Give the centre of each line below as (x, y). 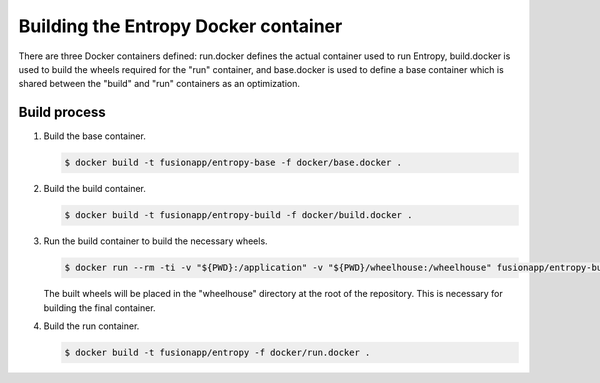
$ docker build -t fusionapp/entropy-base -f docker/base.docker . (233, 163)
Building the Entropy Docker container (180, 26)
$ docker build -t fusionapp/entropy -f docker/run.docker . (217, 352)
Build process (62, 112)
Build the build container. (95, 189)
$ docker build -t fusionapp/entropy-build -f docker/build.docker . (238, 215)
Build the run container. (91, 326)
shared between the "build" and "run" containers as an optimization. (159, 84)
